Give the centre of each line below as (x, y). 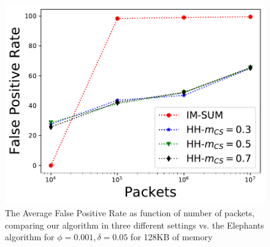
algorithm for (30, 237)
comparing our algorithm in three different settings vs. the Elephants (135, 225)
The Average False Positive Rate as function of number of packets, (130, 213)
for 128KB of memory (172, 237)
